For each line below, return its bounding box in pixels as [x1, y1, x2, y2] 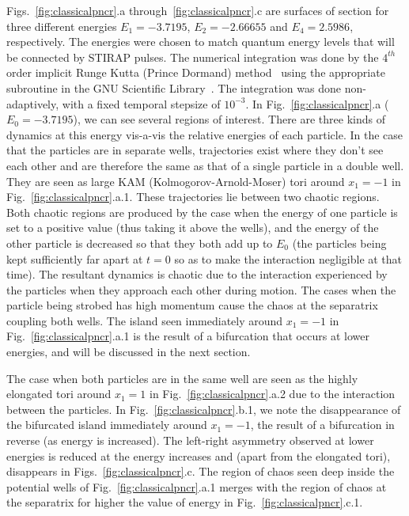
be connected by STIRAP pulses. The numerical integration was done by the [6, 48, 379, 65]
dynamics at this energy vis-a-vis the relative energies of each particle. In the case [6, 126, 403, 142]
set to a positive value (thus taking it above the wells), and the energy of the [6, 219, 379, 236]
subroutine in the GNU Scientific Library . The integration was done [6, 79, 341, 96]
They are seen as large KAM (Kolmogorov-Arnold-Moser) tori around [6, 173, 345, 189]
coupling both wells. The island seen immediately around [6, 312, 283, 328]
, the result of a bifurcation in [250, 416, 395, 433]
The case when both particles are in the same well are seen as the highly [6, 370, 358, 386]
